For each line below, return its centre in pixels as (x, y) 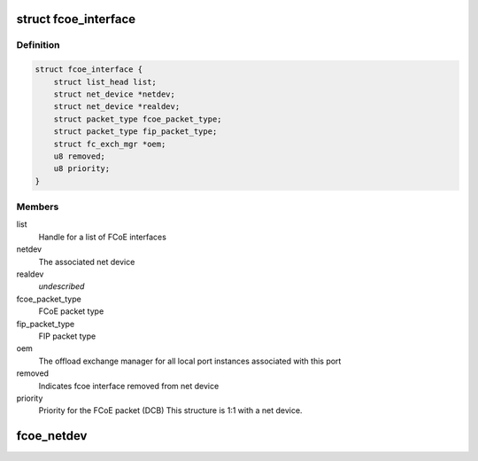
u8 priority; (82, 169)
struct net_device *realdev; (117, 107)
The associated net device (87, 262)
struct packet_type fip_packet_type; (135, 132)
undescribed (62, 286)
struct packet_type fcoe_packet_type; (138, 119)
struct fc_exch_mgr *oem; (110, 144)
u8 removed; (80, 156)
